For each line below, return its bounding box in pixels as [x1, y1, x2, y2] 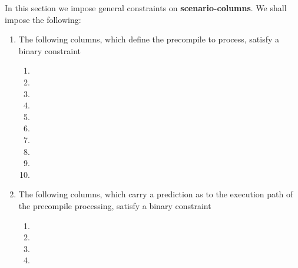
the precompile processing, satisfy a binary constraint [18, 199, 211, 211]
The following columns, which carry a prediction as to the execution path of [18, 188, 293, 200]
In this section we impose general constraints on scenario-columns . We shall [5, 2, 287, 14]
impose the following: [5, 13, 81, 25]
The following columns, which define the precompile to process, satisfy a [18, 33, 280, 45]
